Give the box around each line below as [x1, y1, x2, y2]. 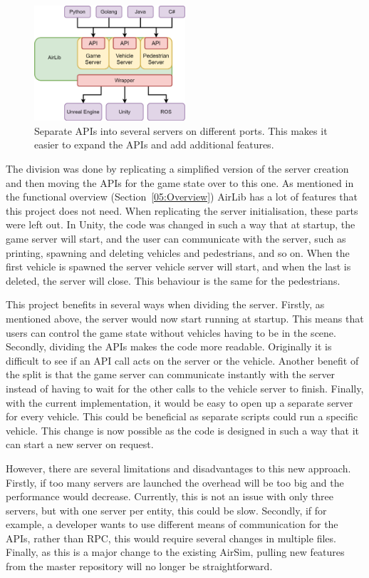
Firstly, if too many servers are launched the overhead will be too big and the [6, 475, 344, 490]
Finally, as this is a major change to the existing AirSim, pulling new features [6, 544, 345, 559]
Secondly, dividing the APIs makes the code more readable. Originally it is [6, 339, 332, 354]
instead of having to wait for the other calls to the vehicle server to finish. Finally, [6, 380, 364, 395]
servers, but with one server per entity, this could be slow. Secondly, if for [6, 502, 327, 517]
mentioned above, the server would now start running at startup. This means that [6, 310, 364, 325]
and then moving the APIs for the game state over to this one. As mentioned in [6, 175, 354, 190]
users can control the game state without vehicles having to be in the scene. [6, 325, 336, 340]
